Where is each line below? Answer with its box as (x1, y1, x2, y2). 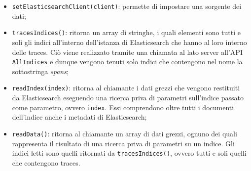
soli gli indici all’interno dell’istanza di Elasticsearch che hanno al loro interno (12, 37, 247, 47)
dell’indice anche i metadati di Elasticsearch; (12, 112, 147, 122)
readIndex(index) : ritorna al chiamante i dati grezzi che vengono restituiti (12, 83, 240, 93)
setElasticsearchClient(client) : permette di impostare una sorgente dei (12, 1, 242, 11)
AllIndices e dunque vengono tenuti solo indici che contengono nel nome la (12, 56, 243, 67)
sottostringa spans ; (12, 66, 69, 76)
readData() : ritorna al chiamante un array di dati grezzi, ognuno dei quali (12, 128, 237, 138)
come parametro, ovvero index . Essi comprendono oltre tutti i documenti (12, 102, 234, 112)
